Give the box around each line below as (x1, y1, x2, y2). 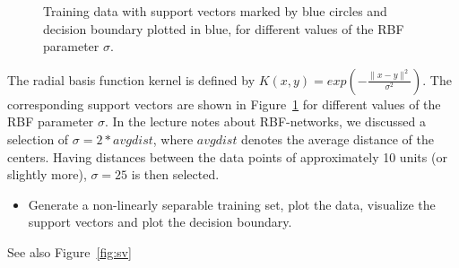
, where (152, 129, 194, 148)
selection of (7, 129, 69, 148)
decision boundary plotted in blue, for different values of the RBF (43, 19, 404, 38)
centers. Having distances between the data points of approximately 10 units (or (7, 147, 447, 166)
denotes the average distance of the (241, 129, 434, 148)
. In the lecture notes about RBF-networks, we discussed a (104, 112, 426, 131)
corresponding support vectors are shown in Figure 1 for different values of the (7, 94, 441, 113)
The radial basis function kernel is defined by (7, 70, 255, 89)
